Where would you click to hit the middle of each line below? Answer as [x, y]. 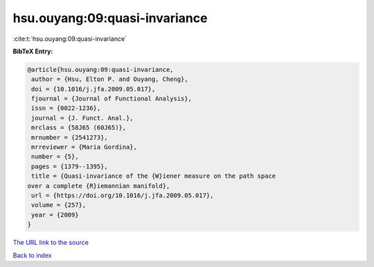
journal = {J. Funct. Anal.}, [83, 118]
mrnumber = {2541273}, [70, 137]
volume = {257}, [59, 205]
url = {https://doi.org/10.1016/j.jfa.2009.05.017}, [123, 195]
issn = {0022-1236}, [66, 108]
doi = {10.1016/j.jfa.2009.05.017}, [93, 89]
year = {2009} [55, 215]
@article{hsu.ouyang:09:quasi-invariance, [100, 70]
